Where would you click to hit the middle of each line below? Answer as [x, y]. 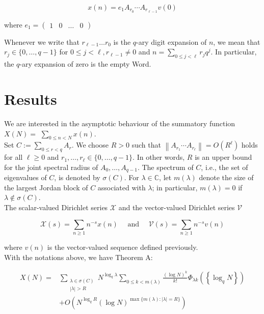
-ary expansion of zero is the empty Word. [85, 64]
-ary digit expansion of [171, 41]
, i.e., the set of [225, 167]
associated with [122, 187]
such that [146, 145]
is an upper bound [223, 157]
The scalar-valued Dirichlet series [56, 207]
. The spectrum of [165, 167]
